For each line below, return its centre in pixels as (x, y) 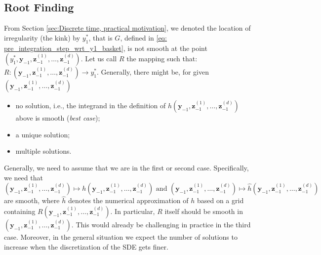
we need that (23, 177)
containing (20, 211)
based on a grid (220, 200)
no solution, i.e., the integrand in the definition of (91, 106)
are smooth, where (32, 200)
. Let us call (99, 59)
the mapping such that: (162, 59)
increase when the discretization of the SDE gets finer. (86, 246)
